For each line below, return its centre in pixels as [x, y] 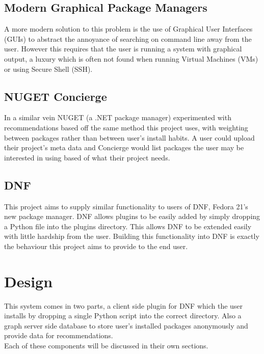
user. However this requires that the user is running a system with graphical [123, 49]
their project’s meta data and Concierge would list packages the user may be [124, 147]
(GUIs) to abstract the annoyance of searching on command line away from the [128, 38]
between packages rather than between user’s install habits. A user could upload [129, 137]
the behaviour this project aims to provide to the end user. [96, 246]
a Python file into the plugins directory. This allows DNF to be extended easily [128, 226]
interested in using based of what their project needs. [87, 157]
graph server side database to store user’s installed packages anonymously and [126, 325]
